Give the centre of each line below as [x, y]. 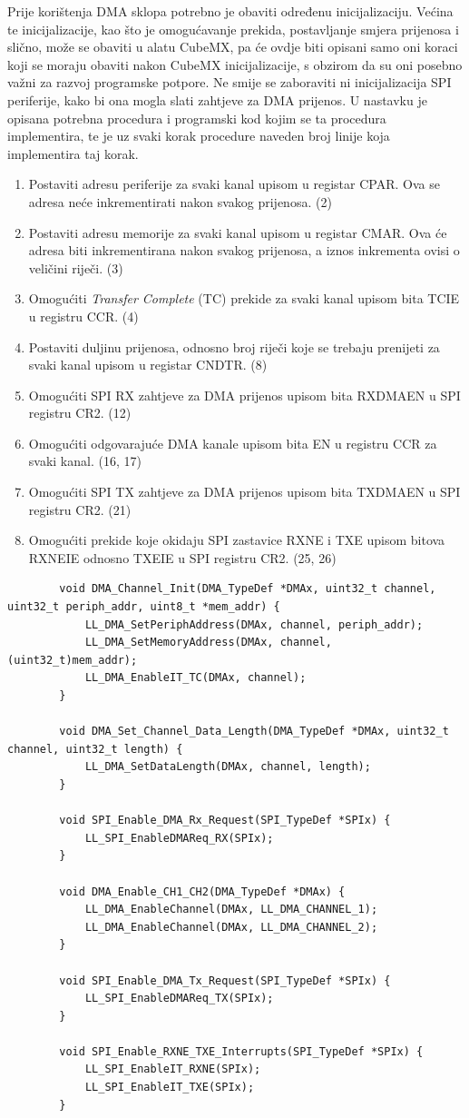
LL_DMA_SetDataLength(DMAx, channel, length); [228, 767]
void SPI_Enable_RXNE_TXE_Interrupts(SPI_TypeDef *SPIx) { [241, 1051]
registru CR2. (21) [80, 509]
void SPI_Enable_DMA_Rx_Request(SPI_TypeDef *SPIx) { [225, 821]
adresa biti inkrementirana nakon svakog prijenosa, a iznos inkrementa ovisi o [244, 250]
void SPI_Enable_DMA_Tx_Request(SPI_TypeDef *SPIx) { [225, 980]
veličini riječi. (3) [76, 267]
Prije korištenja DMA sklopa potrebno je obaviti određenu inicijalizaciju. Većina [230, 11]
